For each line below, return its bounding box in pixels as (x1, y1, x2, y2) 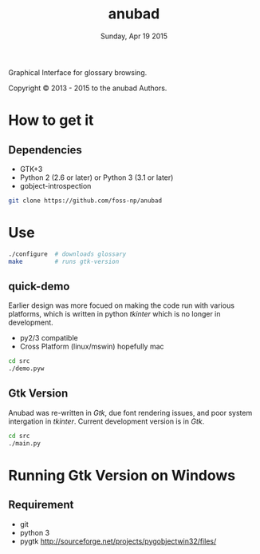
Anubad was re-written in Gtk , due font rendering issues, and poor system (8, 408, 253, 417)
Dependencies (8, 143, 82, 157)
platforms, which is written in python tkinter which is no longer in (8, 309, 221, 319)
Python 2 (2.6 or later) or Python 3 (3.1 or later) (19, 173, 174, 182)
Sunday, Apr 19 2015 (100, 31, 168, 41)
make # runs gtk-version (8, 257, 120, 265)
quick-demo (8, 279, 70, 293)
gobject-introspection (19, 181, 92, 190)
